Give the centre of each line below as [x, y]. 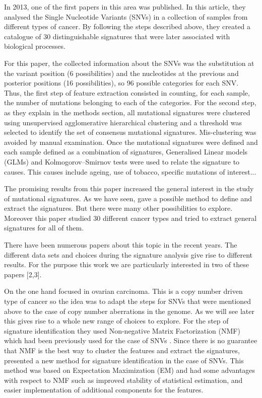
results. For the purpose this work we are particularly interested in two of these [126, 264]
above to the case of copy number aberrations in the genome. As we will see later [129, 311]
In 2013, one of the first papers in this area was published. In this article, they [125, 7]
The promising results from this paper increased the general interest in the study [129, 188]
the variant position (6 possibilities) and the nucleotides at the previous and [121, 73]
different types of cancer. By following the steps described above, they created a [127, 26]
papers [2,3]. [23, 274]
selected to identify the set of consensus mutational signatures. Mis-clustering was [130, 132]
